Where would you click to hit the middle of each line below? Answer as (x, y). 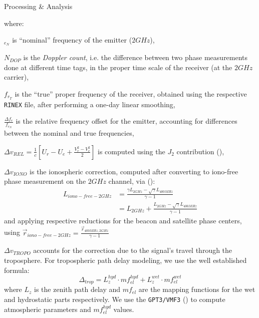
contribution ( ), (200, 151)
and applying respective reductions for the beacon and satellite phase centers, (123, 220)
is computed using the (132, 151)
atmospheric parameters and (48, 309)
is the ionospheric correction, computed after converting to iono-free (134, 171)
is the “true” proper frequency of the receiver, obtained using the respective (131, 93)
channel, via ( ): (132, 181)
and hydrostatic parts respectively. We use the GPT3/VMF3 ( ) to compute (115, 299)
